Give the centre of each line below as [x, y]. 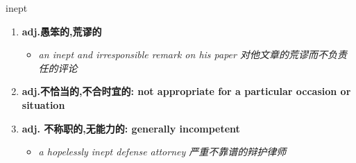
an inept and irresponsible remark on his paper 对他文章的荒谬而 [178, 54]
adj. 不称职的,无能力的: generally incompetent [131, 128]
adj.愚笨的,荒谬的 [62, 31]
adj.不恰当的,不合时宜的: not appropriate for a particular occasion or [186, 91]
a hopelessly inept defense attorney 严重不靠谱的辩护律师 [162, 152]
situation [43, 104]
